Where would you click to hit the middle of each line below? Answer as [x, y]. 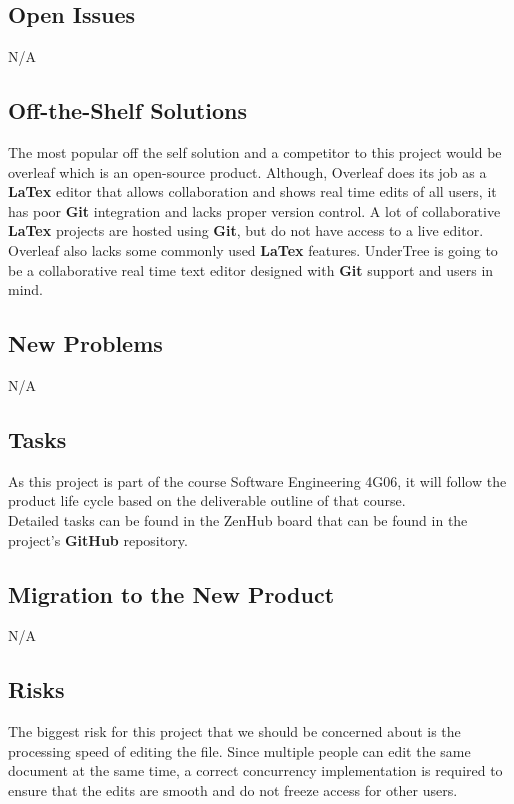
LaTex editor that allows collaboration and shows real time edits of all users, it [252, 191]
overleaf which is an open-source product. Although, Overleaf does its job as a [247, 171]
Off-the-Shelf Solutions [127, 110]
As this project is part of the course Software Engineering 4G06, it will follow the [257, 480]
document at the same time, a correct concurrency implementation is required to [255, 770]
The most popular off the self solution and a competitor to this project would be [255, 152]
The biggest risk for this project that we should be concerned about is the [234, 731]
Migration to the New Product [171, 593]
